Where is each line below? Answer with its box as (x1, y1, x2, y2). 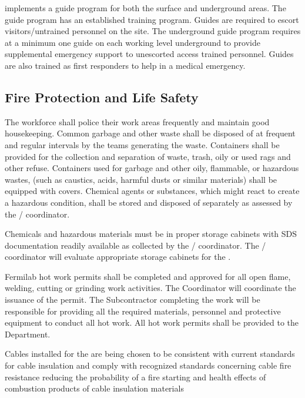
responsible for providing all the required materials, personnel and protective (5, 305, 281, 317)
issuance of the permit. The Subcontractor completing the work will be (5, 293, 260, 306)
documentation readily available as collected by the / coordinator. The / (5, 239, 266, 251)
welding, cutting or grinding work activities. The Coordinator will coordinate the (5, 282, 296, 294)
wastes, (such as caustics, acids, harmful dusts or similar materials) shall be (5, 173, 277, 185)
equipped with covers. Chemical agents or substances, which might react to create (5, 185, 300, 197)
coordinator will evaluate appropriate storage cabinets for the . (5, 250, 231, 263)
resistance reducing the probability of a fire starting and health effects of (5, 370, 266, 383)
